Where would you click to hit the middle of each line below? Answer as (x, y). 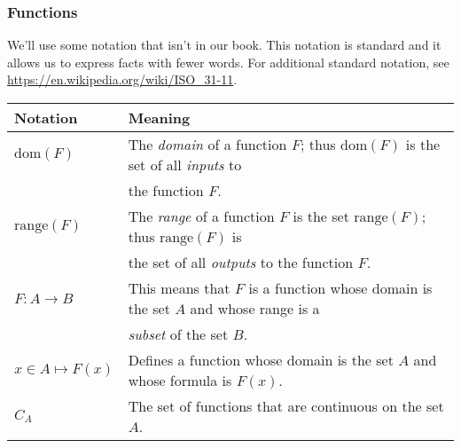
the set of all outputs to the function (241, 262)
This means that (179, 288)
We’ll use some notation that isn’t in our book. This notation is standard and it (224, 45)
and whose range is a (255, 308)
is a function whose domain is (340, 288)
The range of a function (201, 216)
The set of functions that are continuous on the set (286, 406)
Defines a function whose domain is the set (261, 360)
